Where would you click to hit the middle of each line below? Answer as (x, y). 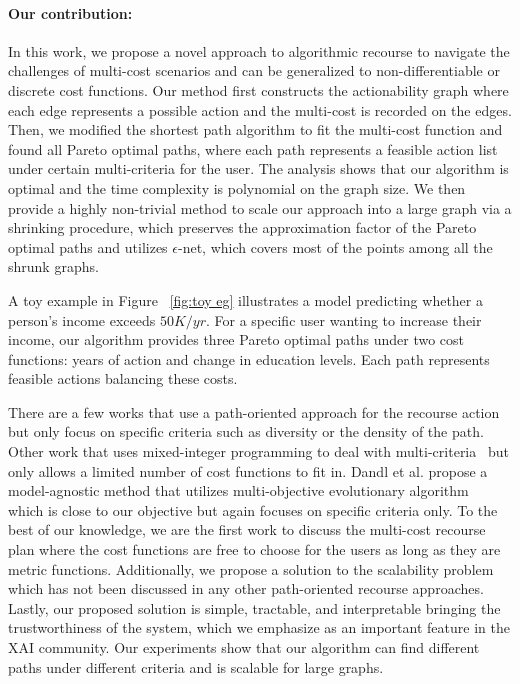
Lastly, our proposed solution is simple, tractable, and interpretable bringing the (254, 607)
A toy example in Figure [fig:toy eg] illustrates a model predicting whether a (245, 299)
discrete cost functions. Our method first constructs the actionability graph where (258, 89)
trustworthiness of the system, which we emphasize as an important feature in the (259, 627)
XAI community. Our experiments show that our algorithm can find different (244, 647)
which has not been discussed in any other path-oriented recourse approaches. (246, 588)
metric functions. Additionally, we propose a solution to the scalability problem (251, 568)
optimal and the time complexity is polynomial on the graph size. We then (237, 187)
